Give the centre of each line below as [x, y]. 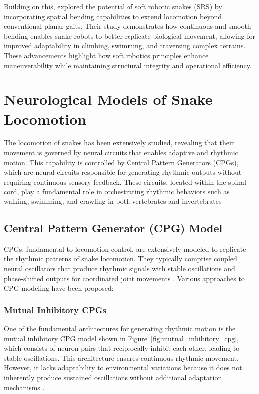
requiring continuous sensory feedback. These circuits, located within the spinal [125, 181]
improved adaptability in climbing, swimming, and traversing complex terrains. [125, 46]
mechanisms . [24, 387]
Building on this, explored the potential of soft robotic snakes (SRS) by [113, 6]
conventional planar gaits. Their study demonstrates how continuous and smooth [128, 26]
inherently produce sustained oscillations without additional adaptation [113, 377]
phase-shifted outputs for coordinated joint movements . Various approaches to [124, 278]
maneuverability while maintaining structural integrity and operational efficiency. [128, 65]
